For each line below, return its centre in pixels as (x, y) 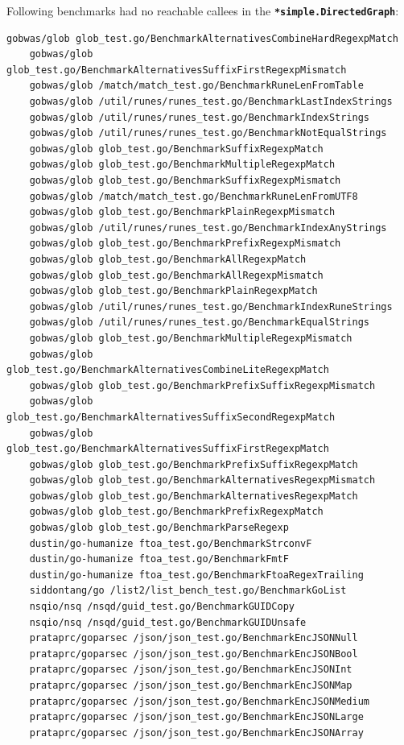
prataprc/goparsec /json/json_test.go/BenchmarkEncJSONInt (191, 670)
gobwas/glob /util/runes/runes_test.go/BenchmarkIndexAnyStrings (208, 228)
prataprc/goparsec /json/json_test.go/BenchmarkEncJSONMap (191, 685)
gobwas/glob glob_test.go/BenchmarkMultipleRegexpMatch (182, 165)
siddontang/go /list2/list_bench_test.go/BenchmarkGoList (188, 591)
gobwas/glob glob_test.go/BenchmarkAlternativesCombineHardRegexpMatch (202, 38)
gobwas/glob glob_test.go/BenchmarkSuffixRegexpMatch (176, 149)
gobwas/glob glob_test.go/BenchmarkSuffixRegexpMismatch (185, 180)
